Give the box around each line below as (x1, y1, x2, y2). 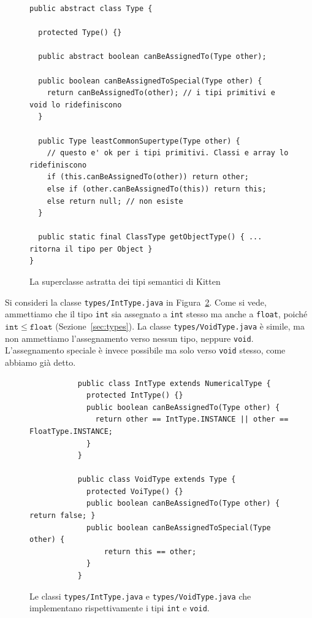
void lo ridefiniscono (29, 100, 122, 109)
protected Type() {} (38, 28, 122, 37)
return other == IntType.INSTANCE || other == (95, 415, 289, 424)
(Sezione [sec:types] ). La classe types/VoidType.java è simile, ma (55, 319, 305, 332)
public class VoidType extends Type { (77, 475, 236, 484)
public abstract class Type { (29, 4, 153, 13)
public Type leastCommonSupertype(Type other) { (38, 136, 240, 145)
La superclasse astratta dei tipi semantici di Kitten (29, 275, 221, 288)
